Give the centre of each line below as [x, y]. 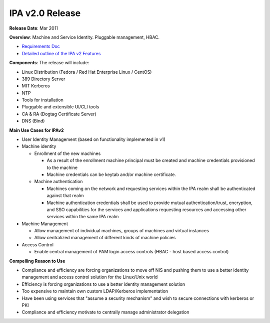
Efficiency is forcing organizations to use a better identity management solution [103, 284]
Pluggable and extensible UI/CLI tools [60, 107]
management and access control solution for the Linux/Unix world [90, 277]
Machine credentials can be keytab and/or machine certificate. [111, 174]
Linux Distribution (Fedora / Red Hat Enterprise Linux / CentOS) [87, 72]
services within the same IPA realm [83, 217]
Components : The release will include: [49, 63]
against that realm [65, 196]
